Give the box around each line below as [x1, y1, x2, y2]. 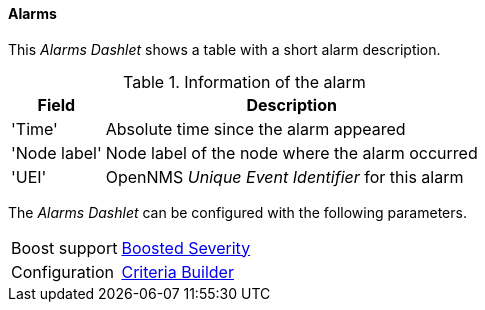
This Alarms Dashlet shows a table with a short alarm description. [8, 40, 441, 58]
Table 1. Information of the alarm [123, 71, 366, 92]
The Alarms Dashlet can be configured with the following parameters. [8, 203, 467, 221]
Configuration [11, 261, 114, 282]
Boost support [11, 237, 118, 258]
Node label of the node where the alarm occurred [105, 142, 478, 163]
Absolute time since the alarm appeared [105, 118, 406, 139]
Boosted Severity [121, 237, 251, 258]
